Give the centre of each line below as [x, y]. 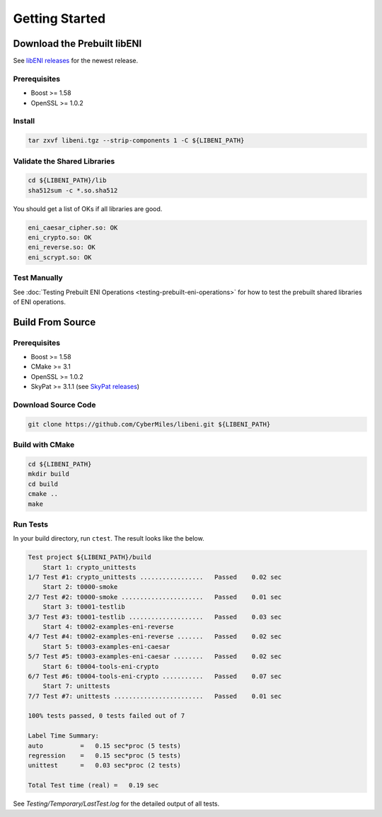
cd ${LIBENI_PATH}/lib [67, 180]
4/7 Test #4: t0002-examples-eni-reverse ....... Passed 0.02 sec [155, 637]
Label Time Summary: [63, 736]
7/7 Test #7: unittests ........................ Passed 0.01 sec [155, 696]
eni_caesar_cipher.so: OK [73, 227]
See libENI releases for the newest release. [76, 61]
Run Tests [31, 524]
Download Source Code [54, 405]
